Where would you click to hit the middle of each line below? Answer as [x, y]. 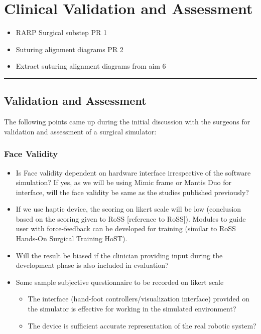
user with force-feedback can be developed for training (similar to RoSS [126, 228]
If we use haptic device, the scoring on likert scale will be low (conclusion [128, 209]
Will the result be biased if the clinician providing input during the [119, 255]
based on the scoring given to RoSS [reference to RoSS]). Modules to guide [131, 218]
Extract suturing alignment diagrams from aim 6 [91, 66]
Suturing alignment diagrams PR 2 [70, 49]
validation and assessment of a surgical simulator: [80, 131]
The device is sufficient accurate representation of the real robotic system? [142, 325]
